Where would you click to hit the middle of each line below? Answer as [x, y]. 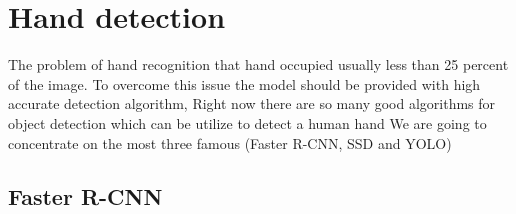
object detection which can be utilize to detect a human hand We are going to [247, 122]
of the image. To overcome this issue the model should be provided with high [244, 83]
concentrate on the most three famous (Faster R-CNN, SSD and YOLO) [230, 142]
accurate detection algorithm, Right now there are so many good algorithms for [252, 103]
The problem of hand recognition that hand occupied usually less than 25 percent [258, 64]
